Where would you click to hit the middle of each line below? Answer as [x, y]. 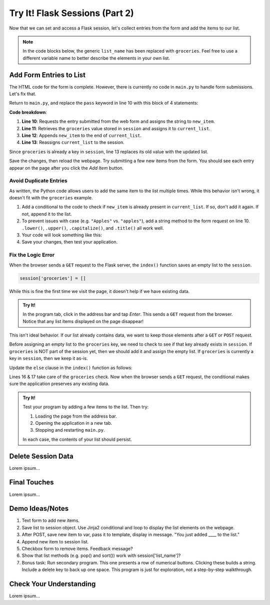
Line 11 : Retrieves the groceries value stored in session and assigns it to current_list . [116, 128]
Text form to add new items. [51, 520]
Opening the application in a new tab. [74, 423]
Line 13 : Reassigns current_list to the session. [73, 142]
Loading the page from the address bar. [76, 416]
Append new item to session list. [55, 541]
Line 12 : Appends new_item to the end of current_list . [82, 135]
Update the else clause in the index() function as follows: [71, 368]
